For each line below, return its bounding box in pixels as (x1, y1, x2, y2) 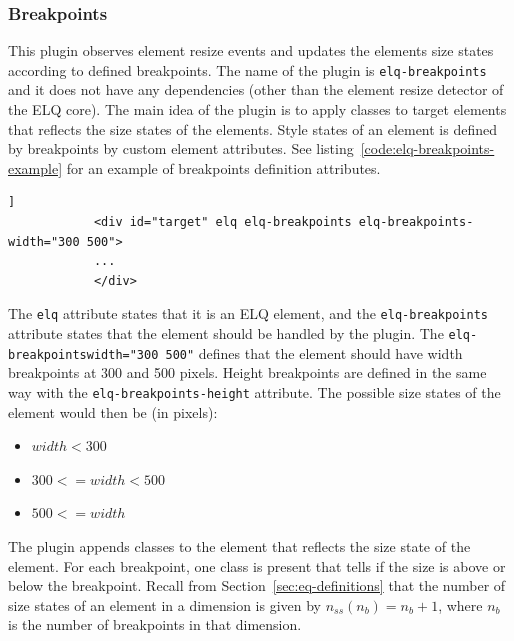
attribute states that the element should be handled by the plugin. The (8, 323, 444, 344)
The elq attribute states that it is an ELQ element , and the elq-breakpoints (8, 303, 488, 324)
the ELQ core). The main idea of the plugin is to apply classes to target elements (8, 99, 507, 120)
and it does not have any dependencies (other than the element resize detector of (8, 79, 504, 100)
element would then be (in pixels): (8, 401, 218, 422)
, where (438, 594, 483, 615)
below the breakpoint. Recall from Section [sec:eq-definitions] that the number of (8, 575, 506, 596)
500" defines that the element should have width (165, 342, 463, 363)
